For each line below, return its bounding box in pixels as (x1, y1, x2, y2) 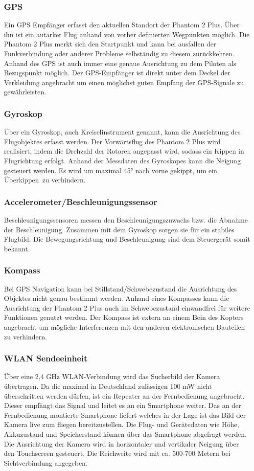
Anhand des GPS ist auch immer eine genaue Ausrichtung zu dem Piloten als (4, 58, 236, 68)
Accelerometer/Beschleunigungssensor (4, 195, 158, 207)
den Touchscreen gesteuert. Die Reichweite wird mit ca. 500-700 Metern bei (4, 448, 231, 458)
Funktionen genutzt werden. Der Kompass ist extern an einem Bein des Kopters (4, 312, 244, 322)
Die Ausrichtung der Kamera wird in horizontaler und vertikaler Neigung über (4, 438, 239, 449)
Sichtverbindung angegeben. (4, 457, 88, 468)
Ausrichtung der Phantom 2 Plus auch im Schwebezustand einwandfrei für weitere (4, 302, 250, 313)
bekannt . (4, 243, 30, 253)
